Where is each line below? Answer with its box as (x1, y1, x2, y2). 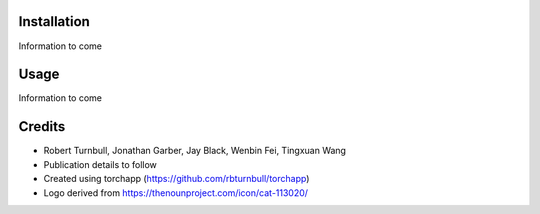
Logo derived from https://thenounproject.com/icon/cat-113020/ (43, 186, 309, 199)
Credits (18, 118, 66, 135)
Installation (18, 13, 90, 30)
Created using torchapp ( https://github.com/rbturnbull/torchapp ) (43, 173, 310, 185)
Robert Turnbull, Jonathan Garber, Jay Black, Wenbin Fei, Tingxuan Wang (43, 145, 347, 157)
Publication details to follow (43, 158, 157, 170)
